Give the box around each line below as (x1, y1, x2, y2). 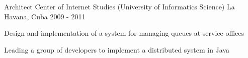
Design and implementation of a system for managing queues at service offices (4, 28, 244, 38)
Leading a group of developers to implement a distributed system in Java (4, 44, 230, 55)
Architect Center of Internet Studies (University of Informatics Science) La (4, 1, 235, 11)
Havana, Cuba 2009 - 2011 (4, 11, 86, 21)
